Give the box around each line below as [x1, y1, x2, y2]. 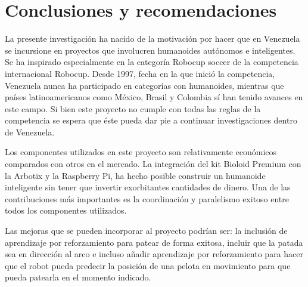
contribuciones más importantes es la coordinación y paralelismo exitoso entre [5, 192, 290, 205]
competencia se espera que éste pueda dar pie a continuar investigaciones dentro [5, 114, 297, 126]
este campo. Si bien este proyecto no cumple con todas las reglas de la [5, 102, 261, 115]
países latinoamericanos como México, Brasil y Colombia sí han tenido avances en [5, 91, 303, 103]
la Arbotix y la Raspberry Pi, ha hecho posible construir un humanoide [5, 169, 266, 181]
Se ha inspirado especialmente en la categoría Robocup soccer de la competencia [5, 55, 298, 68]
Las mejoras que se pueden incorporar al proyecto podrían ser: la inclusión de [5, 224, 288, 237]
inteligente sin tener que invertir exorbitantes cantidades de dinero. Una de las [5, 181, 291, 193]
